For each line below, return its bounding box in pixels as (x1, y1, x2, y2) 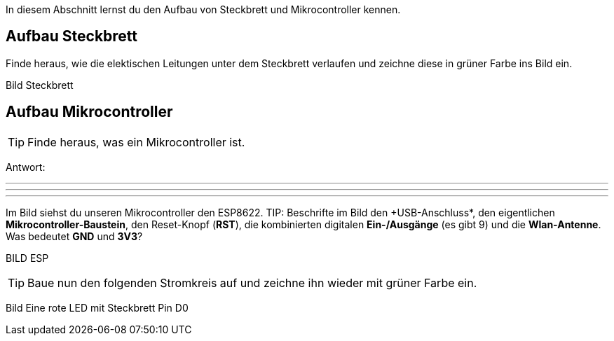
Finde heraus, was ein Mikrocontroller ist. (27, 134, 245, 149)
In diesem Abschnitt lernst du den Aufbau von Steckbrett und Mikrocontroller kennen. (6, 4, 401, 15)
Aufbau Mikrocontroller (6, 103, 173, 121)
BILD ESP (6, 251, 49, 264)
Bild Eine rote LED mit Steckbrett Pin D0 (6, 301, 189, 314)
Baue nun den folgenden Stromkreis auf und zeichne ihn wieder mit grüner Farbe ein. (27, 275, 477, 290)
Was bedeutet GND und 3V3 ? (6, 230, 143, 242)
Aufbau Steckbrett (6, 27, 138, 46)
